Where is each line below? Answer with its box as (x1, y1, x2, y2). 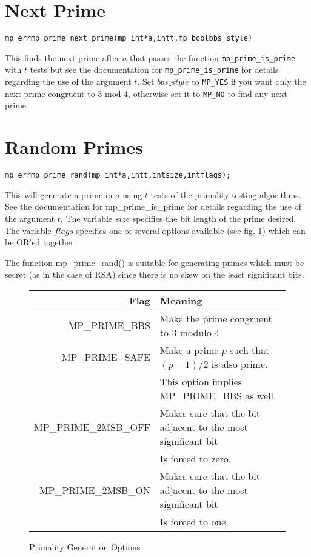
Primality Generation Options (29, 540, 141, 553)
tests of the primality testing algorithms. (150, 188, 301, 201)
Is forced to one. (159, 514, 229, 529)
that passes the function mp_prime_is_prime (129, 51, 296, 64)
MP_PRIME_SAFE (62, 350, 150, 364)
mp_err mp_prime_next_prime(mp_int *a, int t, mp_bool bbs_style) (5, 34, 253, 43)
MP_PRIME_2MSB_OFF (34, 419, 150, 434)
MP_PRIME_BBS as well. (159, 388, 276, 402)
